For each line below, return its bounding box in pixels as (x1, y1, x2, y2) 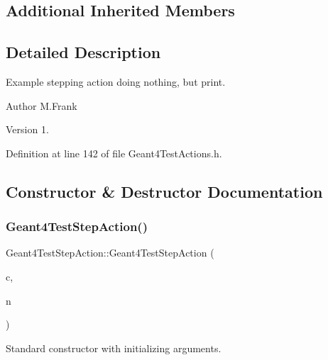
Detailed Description (6, 41, 161, 63)
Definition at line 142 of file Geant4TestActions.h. (6, 145, 222, 160)
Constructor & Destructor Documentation (6, 180, 323, 202)
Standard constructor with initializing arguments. (6, 340, 222, 355)
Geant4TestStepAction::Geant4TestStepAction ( (6, 245, 214, 260)
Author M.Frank (6, 98, 77, 113)
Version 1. (6, 122, 49, 137)
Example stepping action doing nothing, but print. (6, 74, 226, 89)
